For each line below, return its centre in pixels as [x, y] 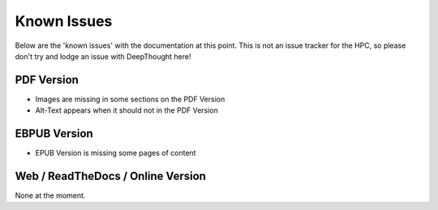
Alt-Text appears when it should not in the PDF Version [127, 110]
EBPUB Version [54, 134]
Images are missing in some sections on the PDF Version [130, 99]
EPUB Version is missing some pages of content [116, 153]
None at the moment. [50, 195]
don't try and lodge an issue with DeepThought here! [103, 56]
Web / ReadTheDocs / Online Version [111, 176]
